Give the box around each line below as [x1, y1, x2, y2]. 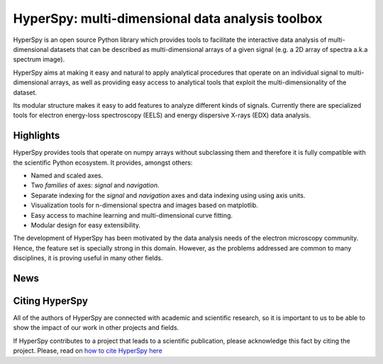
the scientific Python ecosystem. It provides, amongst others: [13, 158, 193, 167]
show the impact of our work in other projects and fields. [13, 324, 179, 332]
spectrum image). [13, 55, 65, 64]
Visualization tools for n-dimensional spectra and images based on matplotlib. [30, 201, 259, 209]
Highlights [13, 130, 60, 142]
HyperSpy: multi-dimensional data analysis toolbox [13, 11, 323, 26]
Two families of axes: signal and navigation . [30, 181, 160, 189]
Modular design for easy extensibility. [30, 221, 141, 229]
